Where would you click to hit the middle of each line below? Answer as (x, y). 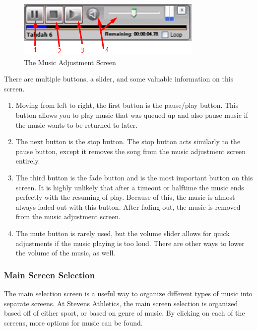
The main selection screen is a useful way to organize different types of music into (128, 293)
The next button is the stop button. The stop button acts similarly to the (128, 141)
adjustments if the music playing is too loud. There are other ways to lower (130, 243)
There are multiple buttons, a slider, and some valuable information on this (119, 79)
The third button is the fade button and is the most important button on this (134, 177)
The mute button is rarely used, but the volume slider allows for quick (123, 233)
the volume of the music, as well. (65, 253)
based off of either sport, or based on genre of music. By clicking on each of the (125, 313)
